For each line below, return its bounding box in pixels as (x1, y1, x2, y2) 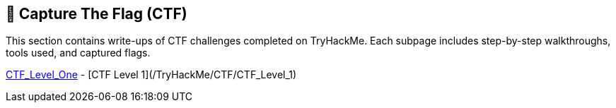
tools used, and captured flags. (6, 47, 151, 59)
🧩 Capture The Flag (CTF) (6, 5, 187, 23)
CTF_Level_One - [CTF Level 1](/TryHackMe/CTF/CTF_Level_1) (6, 68, 297, 81)
